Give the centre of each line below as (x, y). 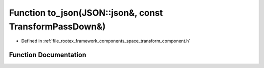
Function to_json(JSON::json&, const (86, 13)
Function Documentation (48, 55)
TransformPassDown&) (57, 26)
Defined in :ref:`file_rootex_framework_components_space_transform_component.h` (106, 41)
